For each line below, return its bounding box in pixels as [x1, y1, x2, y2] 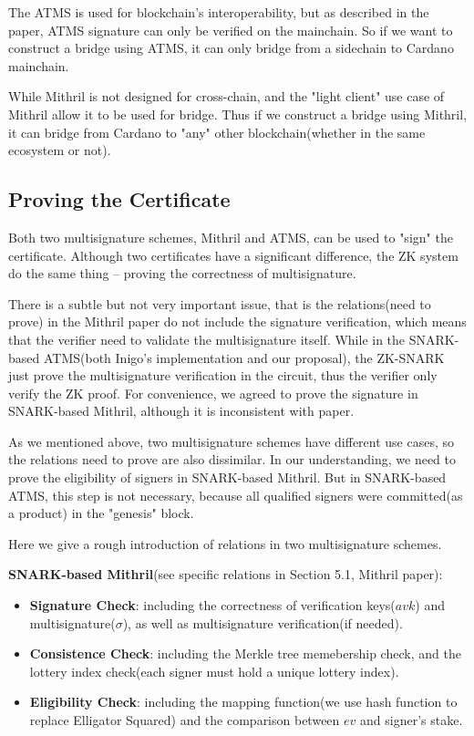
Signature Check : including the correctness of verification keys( [29, 596, 396, 615]
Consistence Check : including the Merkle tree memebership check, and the [29, 644, 461, 663]
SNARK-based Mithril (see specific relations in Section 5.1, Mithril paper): [8, 565, 443, 584]
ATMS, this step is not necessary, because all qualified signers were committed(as [8, 485, 463, 504]
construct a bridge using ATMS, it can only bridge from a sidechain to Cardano [8, 38, 454, 57]
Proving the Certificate [8, 185, 231, 213]
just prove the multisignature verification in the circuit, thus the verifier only [8, 366, 438, 385]
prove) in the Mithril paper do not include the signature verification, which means [8, 312, 467, 331]
